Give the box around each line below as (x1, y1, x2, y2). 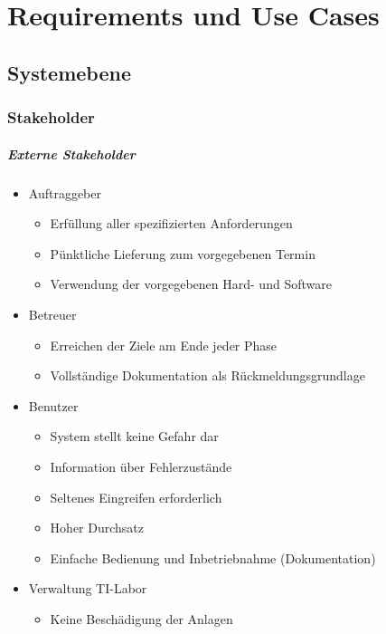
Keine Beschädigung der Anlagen (50, 609, 233, 628)
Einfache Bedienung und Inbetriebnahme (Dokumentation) (50, 548, 376, 567)
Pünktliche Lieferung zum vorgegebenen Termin (50, 244, 315, 263)
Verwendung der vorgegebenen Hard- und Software (50, 274, 332, 293)
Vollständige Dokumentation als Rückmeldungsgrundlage (50, 366, 365, 385)
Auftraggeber (28, 183, 102, 202)
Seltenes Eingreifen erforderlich (50, 487, 222, 506)
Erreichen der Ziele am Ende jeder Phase (50, 335, 278, 354)
